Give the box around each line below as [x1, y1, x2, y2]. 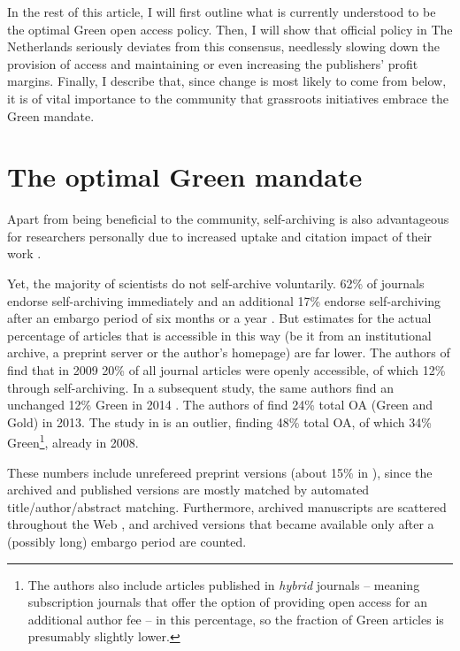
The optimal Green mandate [7, 158, 363, 195]
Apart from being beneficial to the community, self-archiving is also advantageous [7, 210, 449, 228]
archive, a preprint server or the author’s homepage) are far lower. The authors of [7, 343, 450, 362]
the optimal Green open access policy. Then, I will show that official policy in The [7, 19, 453, 38]
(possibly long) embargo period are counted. [7, 532, 247, 551]
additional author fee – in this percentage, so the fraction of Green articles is [27, 609, 444, 628]
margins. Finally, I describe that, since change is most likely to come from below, [7, 72, 447, 90]
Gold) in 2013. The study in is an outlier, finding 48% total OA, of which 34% [7, 412, 432, 431]
